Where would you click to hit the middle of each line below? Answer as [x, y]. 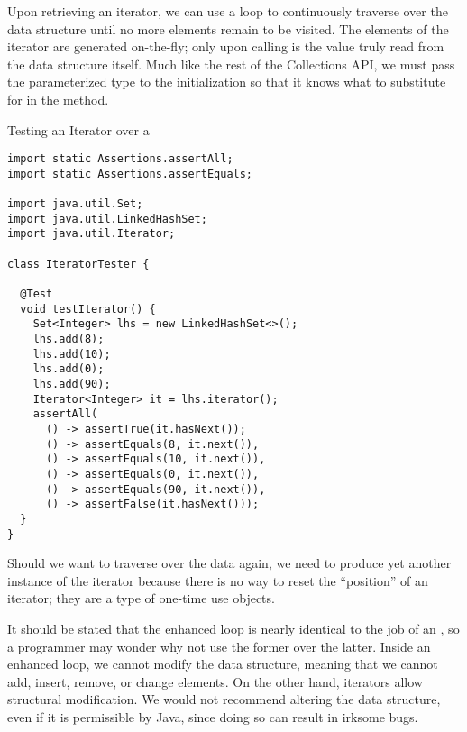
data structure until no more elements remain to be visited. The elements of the [228, 28]
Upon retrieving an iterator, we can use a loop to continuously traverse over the [228, 11]
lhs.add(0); [69, 369]
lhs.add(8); [69, 339]
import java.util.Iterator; [92, 234]
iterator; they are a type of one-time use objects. [141, 598]
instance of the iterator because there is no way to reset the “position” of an [218, 580]
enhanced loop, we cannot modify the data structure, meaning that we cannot [223, 664]
